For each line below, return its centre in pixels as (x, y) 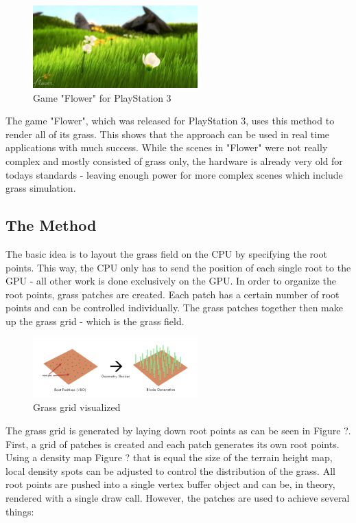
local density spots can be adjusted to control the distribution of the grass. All (170, 470)
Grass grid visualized (77, 407)
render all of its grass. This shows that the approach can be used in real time (168, 134)
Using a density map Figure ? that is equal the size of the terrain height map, (169, 457)
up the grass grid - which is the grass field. (95, 321)
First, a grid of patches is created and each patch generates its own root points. (173, 444)
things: (20, 511)
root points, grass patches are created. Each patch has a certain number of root (173, 294)
